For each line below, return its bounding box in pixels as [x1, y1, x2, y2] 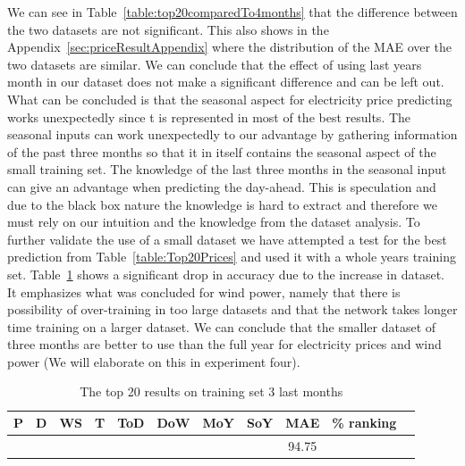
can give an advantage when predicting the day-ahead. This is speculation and [7, 177, 436, 196]
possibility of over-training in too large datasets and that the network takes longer [7, 300, 458, 319]
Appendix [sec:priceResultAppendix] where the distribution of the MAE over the [7, 37, 452, 56]
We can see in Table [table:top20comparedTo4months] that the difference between [7, 3, 458, 21]
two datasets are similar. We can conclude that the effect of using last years [7, 54, 422, 73]
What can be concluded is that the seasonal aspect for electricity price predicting [7, 89, 452, 108]
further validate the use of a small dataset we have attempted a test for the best [7, 229, 447, 248]
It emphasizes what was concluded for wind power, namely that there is [7, 282, 401, 301]
